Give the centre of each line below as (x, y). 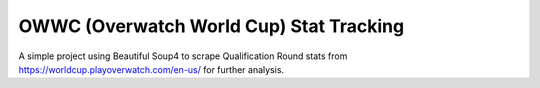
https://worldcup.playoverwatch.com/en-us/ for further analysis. (151, 69)
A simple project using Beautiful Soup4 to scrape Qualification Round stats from (183, 56)
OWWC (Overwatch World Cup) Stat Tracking (211, 26)
